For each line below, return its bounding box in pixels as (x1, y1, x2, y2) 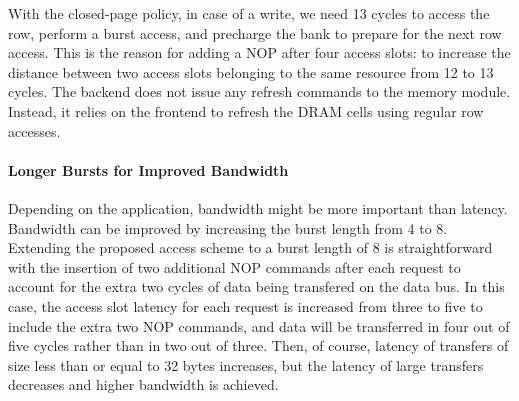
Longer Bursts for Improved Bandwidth (8, 159, 289, 180)
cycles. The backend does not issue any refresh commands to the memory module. (8, 81, 511, 102)
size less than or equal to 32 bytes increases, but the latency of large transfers (8, 354, 484, 375)
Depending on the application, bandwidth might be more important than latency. (8, 197, 508, 218)
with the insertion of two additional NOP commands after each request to (8, 256, 461, 277)
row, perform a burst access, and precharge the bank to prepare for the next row (8, 22, 502, 43)
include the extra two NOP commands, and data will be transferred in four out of (8, 315, 510, 336)
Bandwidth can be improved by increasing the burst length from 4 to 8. (8, 217, 448, 238)
